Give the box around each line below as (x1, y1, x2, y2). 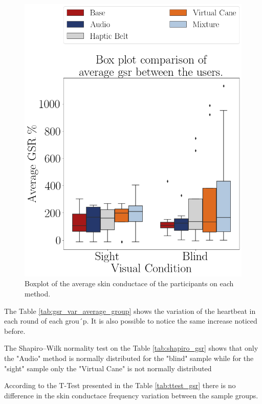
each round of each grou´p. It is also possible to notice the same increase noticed (4, 315, 257, 326)
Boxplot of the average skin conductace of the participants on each (25, 278, 234, 289)
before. (4, 325, 26, 336)
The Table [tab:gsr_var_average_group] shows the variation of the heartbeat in (4, 305, 256, 316)
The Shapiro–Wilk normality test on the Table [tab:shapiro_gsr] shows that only (4, 343, 258, 353)
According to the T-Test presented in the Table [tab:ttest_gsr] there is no (4, 380, 236, 391)
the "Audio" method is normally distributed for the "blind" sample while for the (4, 353, 254, 363)
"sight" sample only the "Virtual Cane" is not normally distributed (4, 363, 212, 373)
